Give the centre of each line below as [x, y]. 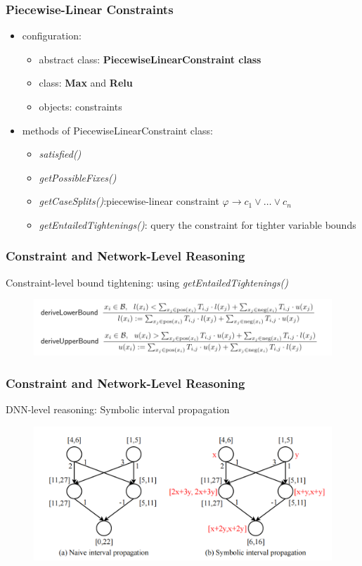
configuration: [52, 36]
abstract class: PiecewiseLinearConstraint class [150, 59]
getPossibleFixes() [78, 177]
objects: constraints [80, 106]
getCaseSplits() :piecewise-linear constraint [129, 201]
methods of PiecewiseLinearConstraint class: [117, 130]
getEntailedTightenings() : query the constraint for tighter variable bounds [198, 224]
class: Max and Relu [86, 83]
